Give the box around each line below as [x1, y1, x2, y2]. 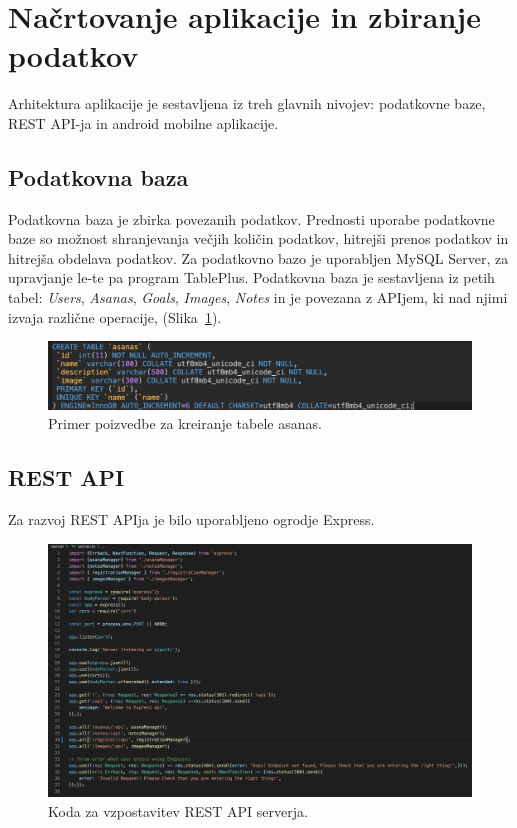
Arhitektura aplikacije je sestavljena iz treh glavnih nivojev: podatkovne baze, [8, 93, 486, 114]
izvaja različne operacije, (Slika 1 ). [8, 306, 222, 327]
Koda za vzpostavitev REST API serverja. [48, 800, 308, 821]
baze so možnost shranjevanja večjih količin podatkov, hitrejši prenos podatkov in [8, 228, 509, 249]
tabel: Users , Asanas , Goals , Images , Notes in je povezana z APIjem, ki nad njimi [8, 287, 508, 308]
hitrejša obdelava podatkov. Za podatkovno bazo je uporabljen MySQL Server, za [8, 247, 509, 268]
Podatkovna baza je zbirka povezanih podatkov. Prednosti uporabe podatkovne [8, 208, 495, 229]
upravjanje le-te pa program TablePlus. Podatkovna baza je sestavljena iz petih [8, 267, 495, 288]
